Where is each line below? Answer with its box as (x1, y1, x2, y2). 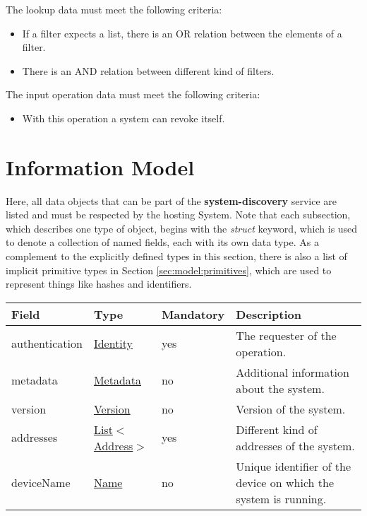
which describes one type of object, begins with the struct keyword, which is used (6, 221, 358, 235)
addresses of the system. (236, 437, 355, 454)
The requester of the (236, 327, 337, 344)
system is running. (236, 490, 327, 507)
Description (236, 305, 301, 322)
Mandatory (161, 305, 225, 322)
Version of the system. (236, 400, 346, 417)
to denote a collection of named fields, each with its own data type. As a (6, 235, 319, 250)
